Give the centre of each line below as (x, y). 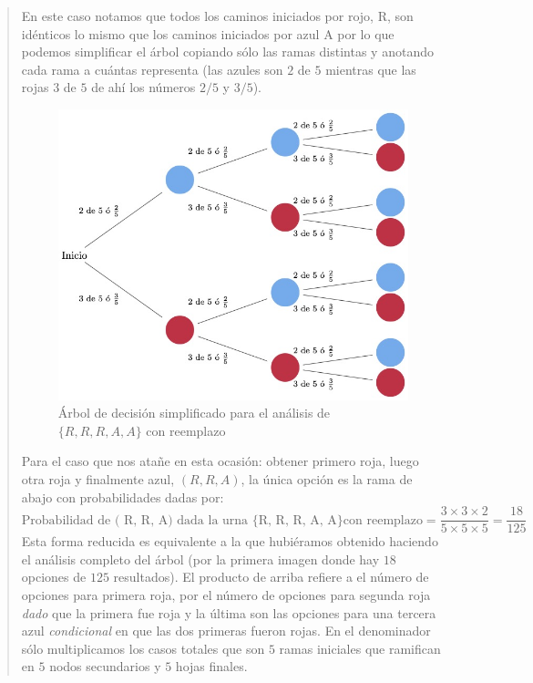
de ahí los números (143, 87)
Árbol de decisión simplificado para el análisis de (194, 413)
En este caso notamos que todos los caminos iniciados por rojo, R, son (217, 16)
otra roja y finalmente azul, (98, 478)
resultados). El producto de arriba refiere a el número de (271, 577)
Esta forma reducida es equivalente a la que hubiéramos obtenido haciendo (230, 541)
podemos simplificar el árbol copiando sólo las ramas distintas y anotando (227, 52)
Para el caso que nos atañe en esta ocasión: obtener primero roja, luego (220, 461)
